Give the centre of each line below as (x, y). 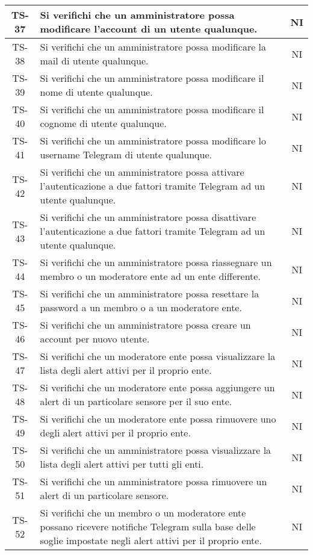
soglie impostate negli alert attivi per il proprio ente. (151, 540)
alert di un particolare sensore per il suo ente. (136, 401)
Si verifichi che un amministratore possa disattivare (148, 217)
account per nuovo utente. (95, 339)
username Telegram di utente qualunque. (126, 154)
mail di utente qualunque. (94, 60)
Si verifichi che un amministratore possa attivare (142, 172)
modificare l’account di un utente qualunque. (149, 29)
